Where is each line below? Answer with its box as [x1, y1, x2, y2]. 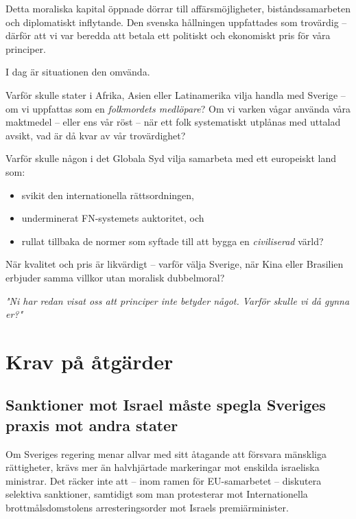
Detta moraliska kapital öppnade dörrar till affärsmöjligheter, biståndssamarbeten [5, 1, 351, 15]
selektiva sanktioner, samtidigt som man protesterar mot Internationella [5, 487, 308, 501]
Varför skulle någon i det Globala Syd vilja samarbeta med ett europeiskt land [5, 151, 336, 165]
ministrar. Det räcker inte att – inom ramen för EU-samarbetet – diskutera [5, 473, 322, 487]
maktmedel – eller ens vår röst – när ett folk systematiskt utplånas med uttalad [5, 115, 341, 129]
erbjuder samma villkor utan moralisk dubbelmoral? [5, 270, 225, 284]
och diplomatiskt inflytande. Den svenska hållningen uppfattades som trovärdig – [5, 14, 347, 29]
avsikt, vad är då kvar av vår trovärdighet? [5, 128, 186, 142]
